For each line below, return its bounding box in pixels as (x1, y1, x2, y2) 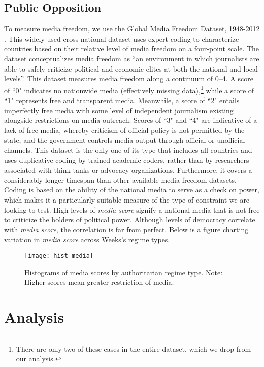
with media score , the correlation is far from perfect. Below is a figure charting (4, 224, 249, 235)
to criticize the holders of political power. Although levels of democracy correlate (4, 214, 255, 225)
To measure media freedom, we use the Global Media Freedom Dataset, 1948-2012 (4, 23, 260, 34)
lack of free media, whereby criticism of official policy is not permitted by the (4, 124, 245, 135)
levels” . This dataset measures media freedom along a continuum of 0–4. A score (4, 73, 253, 84)
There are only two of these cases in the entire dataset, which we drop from (16, 343, 251, 354)
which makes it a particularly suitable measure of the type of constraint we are (4, 194, 250, 205)
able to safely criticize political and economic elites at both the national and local (4, 63, 258, 74)
